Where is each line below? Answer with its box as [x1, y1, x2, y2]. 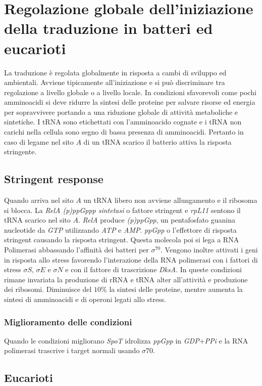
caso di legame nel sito [4, 136, 74, 147]
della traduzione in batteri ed [4, 18, 213, 38]
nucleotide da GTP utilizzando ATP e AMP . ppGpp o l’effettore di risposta [4, 224, 237, 235]
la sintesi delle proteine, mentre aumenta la [109, 284, 243, 294]
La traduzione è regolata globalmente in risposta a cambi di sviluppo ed [4, 67, 227, 77]
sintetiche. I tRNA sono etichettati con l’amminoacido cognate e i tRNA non [4, 116, 242, 127]
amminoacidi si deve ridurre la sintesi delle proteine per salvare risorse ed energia [4, 97, 255, 107]
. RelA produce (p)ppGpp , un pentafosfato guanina [78, 215, 235, 225]
